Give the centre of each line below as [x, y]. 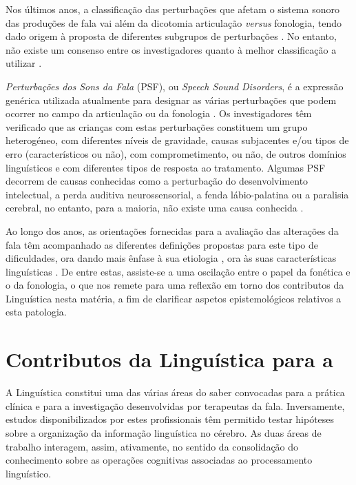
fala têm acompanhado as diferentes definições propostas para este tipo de [162, 244]
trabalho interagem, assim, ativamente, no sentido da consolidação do [152, 446]
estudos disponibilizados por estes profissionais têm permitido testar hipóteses [170, 419]
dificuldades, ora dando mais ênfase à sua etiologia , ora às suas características [171, 258]
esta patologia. [36, 312]
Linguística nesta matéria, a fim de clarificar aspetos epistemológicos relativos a [174, 298]
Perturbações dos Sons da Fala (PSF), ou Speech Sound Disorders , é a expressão [175, 86]
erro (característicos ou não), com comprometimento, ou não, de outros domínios [176, 153]
